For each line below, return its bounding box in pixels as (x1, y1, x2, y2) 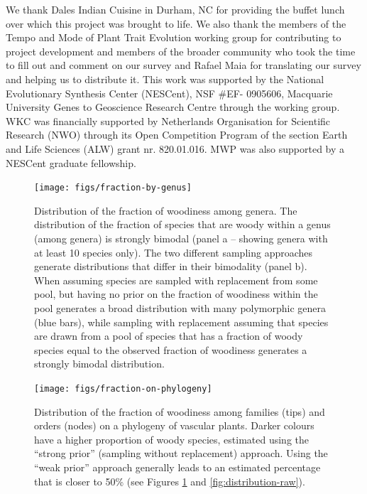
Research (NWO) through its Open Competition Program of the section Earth (6, 127, 348, 142)
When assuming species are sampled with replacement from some (34, 272, 318, 287)
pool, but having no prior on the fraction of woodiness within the (34, 286, 318, 301)
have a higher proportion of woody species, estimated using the (34, 431, 309, 446)
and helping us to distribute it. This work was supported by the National (6, 71, 324, 86)
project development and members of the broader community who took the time (6, 43, 356, 58)
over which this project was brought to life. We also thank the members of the (6, 16, 346, 31)
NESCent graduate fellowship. (6, 155, 136, 170)
